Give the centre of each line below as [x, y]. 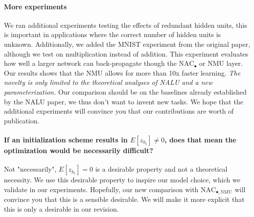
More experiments [35, 6]
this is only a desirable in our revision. [61, 208]
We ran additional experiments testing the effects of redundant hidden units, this [126, 25]
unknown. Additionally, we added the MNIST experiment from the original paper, [127, 44]
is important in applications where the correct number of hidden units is [113, 34]
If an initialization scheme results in [66, 139]
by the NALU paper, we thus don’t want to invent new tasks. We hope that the [124, 101]
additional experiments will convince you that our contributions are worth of [119, 111]
